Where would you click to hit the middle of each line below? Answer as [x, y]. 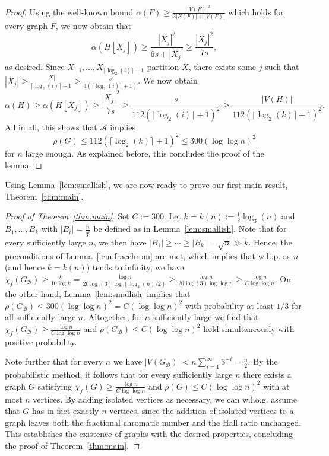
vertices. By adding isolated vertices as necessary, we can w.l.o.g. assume [165, 399]
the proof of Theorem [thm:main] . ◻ [72, 446]
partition [163, 67]
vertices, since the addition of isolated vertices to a [202, 411]
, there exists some [222, 67]
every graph [26, 26]
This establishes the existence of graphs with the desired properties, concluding [149, 434]
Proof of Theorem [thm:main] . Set [67, 216]
